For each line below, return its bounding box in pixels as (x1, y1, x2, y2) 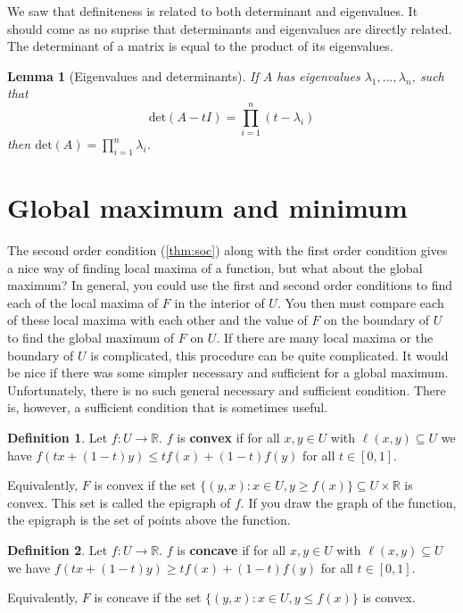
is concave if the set (94, 588, 202, 607)
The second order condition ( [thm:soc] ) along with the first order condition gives (7, 241, 448, 260)
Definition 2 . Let (7, 540, 108, 559)
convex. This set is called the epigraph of (7, 493, 231, 511)
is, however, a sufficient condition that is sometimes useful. (7, 398, 328, 417)
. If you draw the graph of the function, (240, 493, 457, 511)
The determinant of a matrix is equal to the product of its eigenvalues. (7, 37, 393, 55)
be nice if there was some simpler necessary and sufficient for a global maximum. (7, 363, 449, 382)
